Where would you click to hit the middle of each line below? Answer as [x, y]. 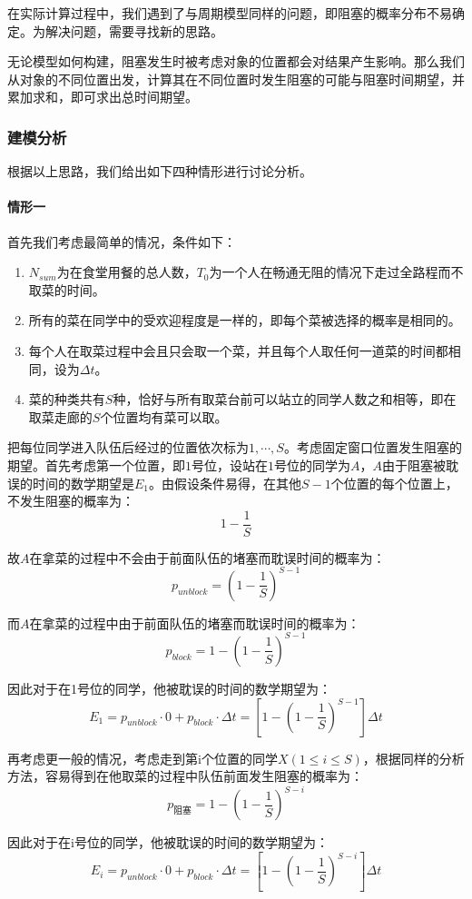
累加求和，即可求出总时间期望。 [103, 97]
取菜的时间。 [67, 289]
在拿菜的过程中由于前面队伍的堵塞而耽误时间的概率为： [195, 622]
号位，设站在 [230, 464]
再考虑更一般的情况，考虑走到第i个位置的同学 [143, 758]
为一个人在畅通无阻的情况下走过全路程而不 [336, 272]
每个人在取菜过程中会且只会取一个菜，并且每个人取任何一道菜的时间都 [238, 350]
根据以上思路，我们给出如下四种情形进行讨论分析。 [160, 171]
